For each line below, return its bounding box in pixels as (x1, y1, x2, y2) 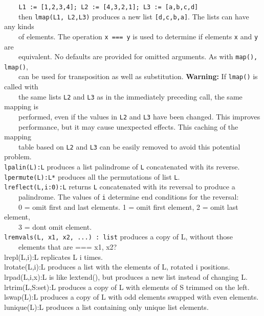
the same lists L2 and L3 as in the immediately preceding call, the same (18, 91, 243, 102)
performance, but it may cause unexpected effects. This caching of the (18, 121, 238, 132)
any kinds (4, 21, 34, 32)
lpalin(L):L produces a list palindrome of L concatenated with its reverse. (4, 161, 240, 172)
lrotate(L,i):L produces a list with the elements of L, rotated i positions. (4, 261, 230, 272)
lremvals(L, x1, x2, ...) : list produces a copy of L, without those (4, 231, 233, 242)
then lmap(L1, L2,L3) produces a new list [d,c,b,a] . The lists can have (18, 11, 249, 21)
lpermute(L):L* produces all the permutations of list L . (4, 171, 180, 182)
